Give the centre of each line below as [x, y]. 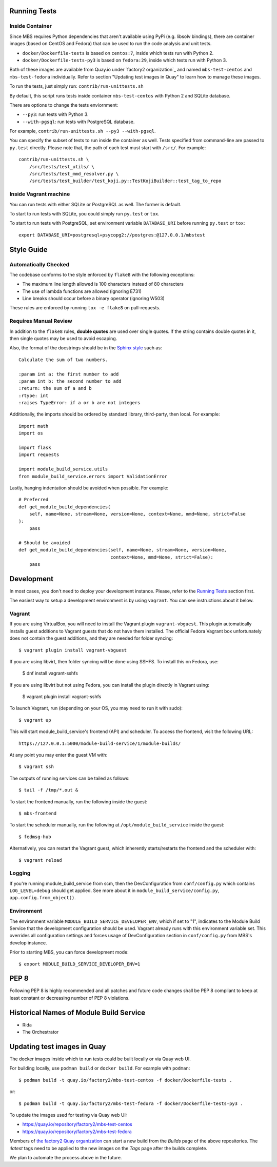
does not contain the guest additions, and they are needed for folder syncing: [91, 638]
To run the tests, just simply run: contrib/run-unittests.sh [76, 86]
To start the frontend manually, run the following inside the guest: [78, 802]
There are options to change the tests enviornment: [64, 105]
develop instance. [28, 943]
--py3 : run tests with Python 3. [56, 114]
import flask [35, 448]
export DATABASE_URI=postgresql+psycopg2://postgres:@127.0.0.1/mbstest [112, 235]
